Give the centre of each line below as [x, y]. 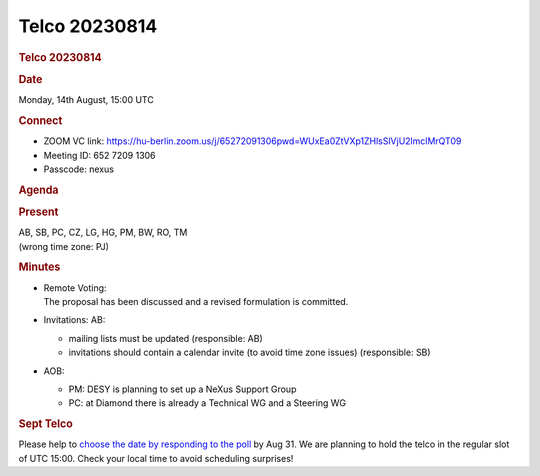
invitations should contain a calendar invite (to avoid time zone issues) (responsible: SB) [249, 352]
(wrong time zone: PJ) [64, 246]
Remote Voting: [75, 287]
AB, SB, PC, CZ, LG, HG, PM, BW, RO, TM [103, 232]
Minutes [39, 267]
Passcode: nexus [79, 169]
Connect [40, 120]
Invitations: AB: [74, 320]
